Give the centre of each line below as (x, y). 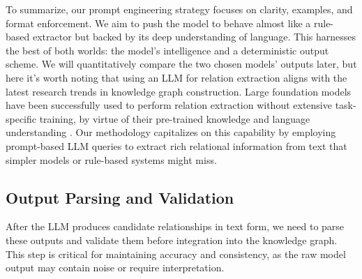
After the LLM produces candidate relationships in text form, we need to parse (175, 226)
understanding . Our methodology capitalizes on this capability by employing (171, 132)
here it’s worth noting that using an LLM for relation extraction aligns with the (176, 77)
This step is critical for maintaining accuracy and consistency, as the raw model (176, 254)
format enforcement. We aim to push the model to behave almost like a (158, 23)
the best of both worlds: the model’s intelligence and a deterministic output (167, 50)
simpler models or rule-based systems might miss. (111, 159)
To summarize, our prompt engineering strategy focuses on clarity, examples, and (179, 9)
